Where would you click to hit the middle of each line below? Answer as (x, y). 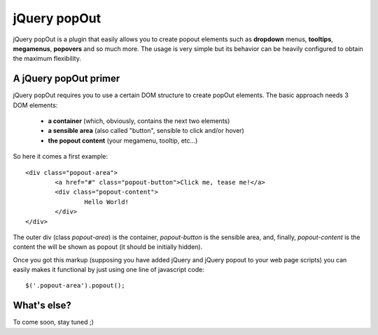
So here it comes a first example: (61, 157)
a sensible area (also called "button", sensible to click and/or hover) (146, 131)
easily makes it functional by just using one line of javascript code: (108, 270)
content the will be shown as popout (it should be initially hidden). (108, 247)
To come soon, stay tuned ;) (54, 322)
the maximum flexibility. (47, 59)
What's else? (42, 305)
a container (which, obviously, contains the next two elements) (139, 121)
